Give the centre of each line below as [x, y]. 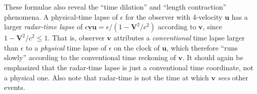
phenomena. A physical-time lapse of [61, 16]
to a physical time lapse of [66, 47]
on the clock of [137, 47]
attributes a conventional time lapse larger [179, 38]
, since [212, 27]
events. [15, 87]
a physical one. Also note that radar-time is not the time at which [106, 77]
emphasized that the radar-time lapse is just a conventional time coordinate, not [129, 67]
